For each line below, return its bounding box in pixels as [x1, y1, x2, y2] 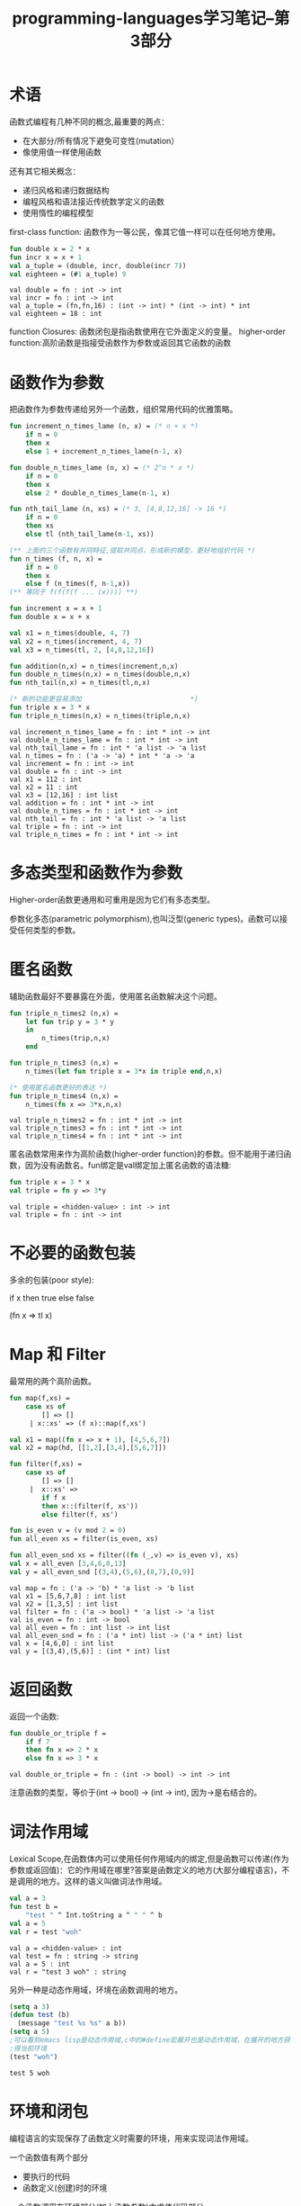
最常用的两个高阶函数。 [9, 1376, 96, 1386]
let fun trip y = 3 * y [25, 1017, 115, 1026]
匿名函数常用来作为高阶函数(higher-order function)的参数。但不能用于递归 [9, 1148, 284, 1159]
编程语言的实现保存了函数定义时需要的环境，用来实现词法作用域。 [9, 2132, 253, 2143]
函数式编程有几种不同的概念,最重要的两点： [9, 116, 170, 127]
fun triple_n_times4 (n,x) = [9, 1091, 119, 1101]
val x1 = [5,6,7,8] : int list [9, 1591, 127, 1600]
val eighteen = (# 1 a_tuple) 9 [9, 269, 127, 279]
